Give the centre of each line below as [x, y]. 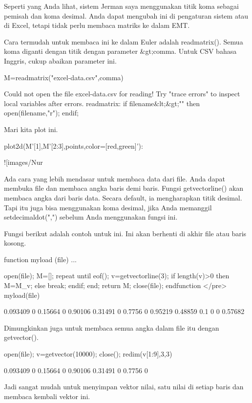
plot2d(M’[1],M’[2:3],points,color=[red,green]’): [73, 146]
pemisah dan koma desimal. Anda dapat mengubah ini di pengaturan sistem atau [126, 15]
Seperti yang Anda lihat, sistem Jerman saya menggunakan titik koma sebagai [121, 6]
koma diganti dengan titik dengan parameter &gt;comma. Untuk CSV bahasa [120, 51]
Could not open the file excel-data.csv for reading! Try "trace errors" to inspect [122, 94]
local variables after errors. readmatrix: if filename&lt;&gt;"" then [102, 103]
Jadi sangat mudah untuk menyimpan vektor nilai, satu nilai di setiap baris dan [124, 387]
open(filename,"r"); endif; [41, 113]
